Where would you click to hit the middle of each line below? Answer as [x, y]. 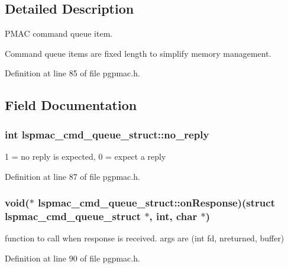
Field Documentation [71, 105]
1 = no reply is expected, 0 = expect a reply [85, 156]
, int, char [173, 216]
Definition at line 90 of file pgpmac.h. [72, 258]
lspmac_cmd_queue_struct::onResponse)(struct [156, 203]
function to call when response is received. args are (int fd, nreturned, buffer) [145, 238]
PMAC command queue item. [59, 33]
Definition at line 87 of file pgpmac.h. [72, 176]
